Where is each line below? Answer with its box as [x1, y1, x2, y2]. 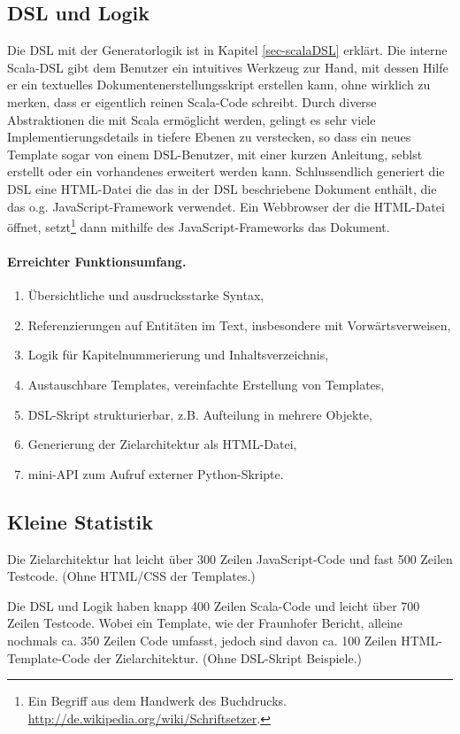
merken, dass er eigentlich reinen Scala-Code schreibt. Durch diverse [7, 92, 377, 111]
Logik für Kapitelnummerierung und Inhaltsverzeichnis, [27, 345, 329, 364]
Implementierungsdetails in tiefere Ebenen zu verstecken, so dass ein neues [7, 127, 411, 146]
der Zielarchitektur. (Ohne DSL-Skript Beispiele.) [93, 648, 363, 667]
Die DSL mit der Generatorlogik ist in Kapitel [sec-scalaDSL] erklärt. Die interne [7, 41, 448, 59]
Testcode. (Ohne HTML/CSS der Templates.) [7, 567, 256, 585]
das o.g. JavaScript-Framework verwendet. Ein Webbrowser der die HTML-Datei [7, 197, 445, 215]
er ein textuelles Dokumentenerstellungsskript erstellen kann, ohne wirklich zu [7, 75, 431, 94]
